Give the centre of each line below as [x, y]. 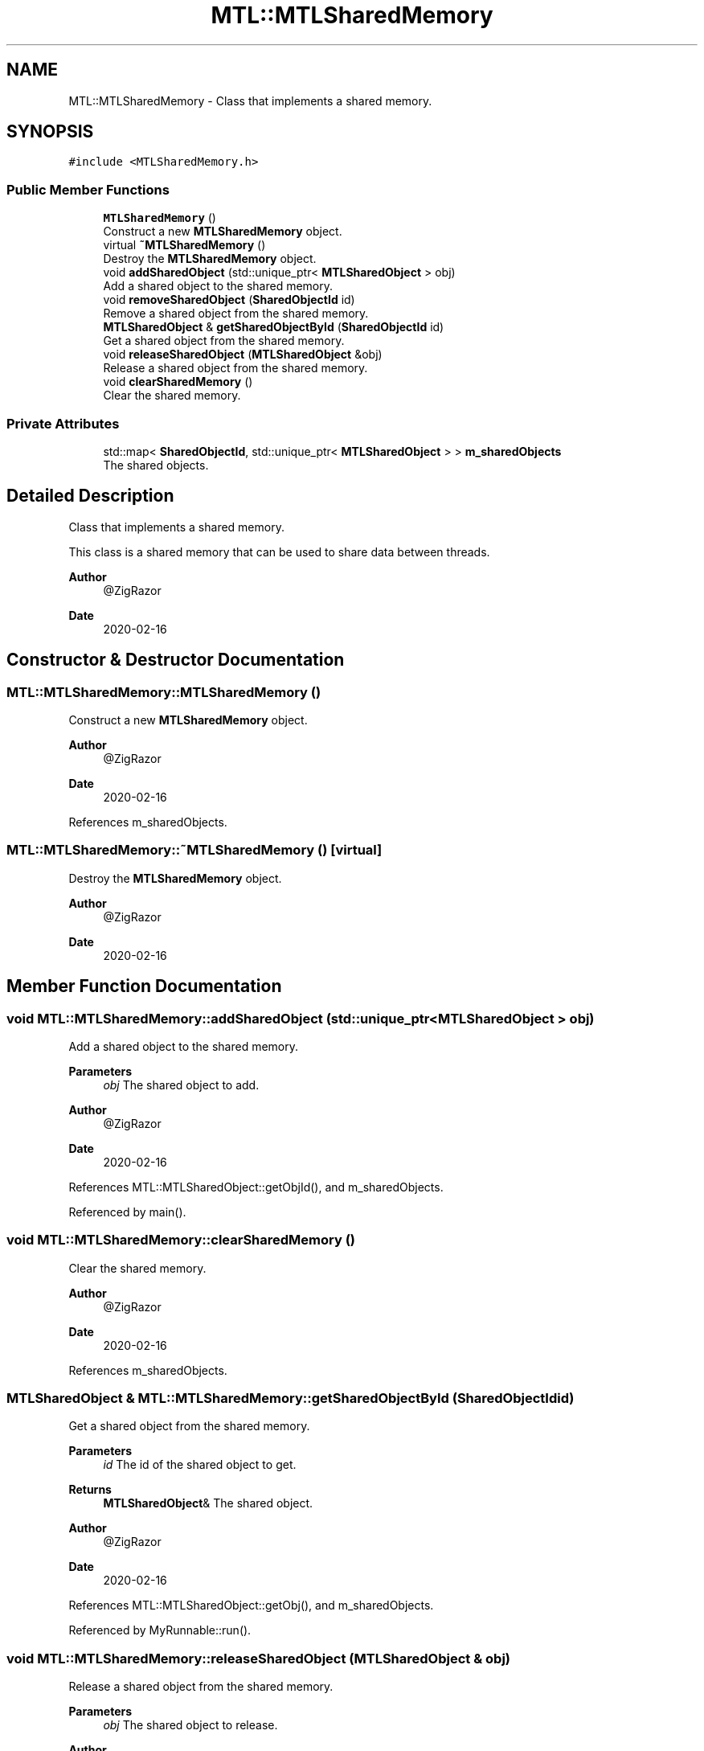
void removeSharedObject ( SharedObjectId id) [229, 300]
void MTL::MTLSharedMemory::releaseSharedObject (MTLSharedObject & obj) [259, 1658]
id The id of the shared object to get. [200, 1465]
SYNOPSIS [50, 132]
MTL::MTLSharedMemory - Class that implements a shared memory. [250, 100]
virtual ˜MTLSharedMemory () [184, 245]
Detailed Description [90, 496]
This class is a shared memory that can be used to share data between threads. [279, 552]
